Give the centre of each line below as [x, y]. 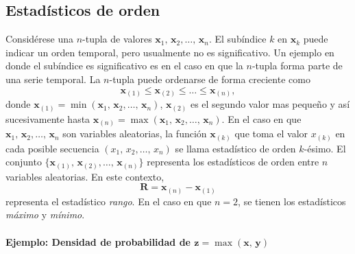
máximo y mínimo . [45, 215]
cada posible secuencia [52, 148]
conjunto [24, 162]
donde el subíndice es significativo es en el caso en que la [124, 66]
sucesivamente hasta [48, 118]
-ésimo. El [325, 148]
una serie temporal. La [53, 79]
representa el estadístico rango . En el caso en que [109, 201]
